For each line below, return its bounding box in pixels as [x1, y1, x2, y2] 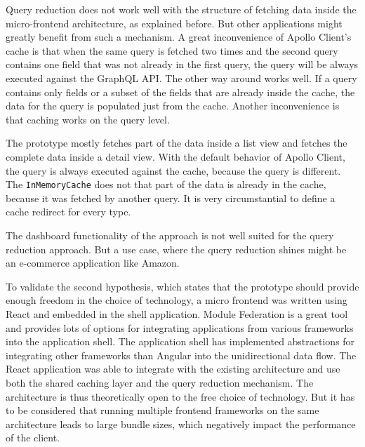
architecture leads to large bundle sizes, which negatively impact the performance [6, 416, 356, 431]
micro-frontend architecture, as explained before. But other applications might [6, 15, 343, 30]
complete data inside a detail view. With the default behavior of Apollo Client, [6, 149, 345, 164]
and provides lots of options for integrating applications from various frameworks [6, 320, 354, 335]
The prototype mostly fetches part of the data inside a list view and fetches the [6, 135, 347, 150]
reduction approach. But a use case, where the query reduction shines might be [6, 241, 347, 256]
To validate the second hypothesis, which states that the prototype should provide [6, 279, 359, 293]
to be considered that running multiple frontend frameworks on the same [6, 403, 319, 418]
